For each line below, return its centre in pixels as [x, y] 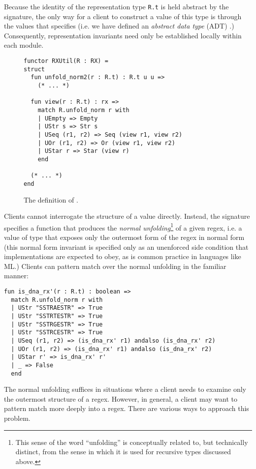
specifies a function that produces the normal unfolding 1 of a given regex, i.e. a [123, 227]
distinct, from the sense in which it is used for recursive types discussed [123, 452]
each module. [24, 45]
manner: [16, 276]
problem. [17, 418]
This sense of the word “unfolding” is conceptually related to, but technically [132, 442]
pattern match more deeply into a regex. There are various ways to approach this [127, 408]
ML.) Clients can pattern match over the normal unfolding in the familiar [115, 266]
